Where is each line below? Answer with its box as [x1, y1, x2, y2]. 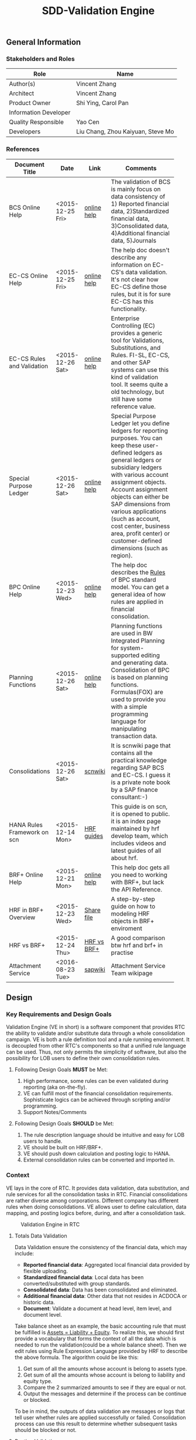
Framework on [9, 828, 49, 836]
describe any [111, 253, 147, 261]
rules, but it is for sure [111, 290, 171, 298]
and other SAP [111, 358, 151, 366]
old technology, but [111, 388, 164, 396]
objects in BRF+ [111, 917, 154, 925]
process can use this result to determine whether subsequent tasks [14, 1420, 177, 1427]
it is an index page [111, 817, 161, 825]
